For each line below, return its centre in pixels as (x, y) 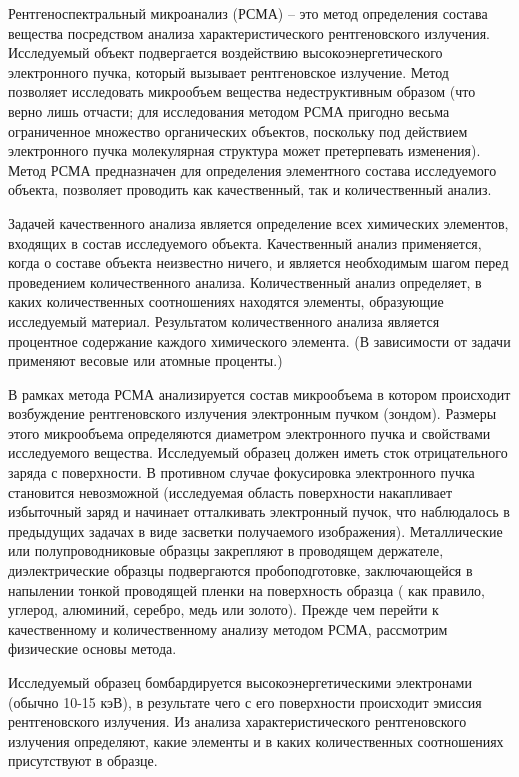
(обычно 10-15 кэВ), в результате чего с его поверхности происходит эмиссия (245, 701)
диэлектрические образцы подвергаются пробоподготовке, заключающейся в (240, 570)
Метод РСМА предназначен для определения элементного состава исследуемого (252, 169)
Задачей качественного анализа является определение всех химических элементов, (258, 222)
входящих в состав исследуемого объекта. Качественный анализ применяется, (245, 242)
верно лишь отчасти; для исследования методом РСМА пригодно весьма (229, 110)
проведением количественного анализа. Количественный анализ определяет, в (245, 281)
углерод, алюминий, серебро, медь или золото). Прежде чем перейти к (223, 609)
